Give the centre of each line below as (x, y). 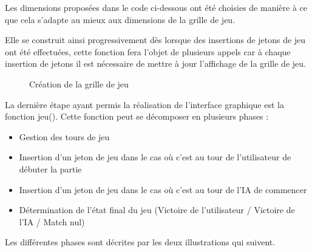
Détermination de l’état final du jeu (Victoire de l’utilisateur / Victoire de (157, 210)
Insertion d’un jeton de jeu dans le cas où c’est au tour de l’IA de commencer (163, 189)
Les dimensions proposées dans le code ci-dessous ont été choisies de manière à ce (156, 7)
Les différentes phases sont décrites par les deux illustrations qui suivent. (140, 242)
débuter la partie (50, 169)
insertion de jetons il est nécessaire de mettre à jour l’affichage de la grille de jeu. (155, 63)
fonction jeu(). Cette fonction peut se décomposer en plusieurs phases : (137, 116)
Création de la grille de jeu (79, 83)
